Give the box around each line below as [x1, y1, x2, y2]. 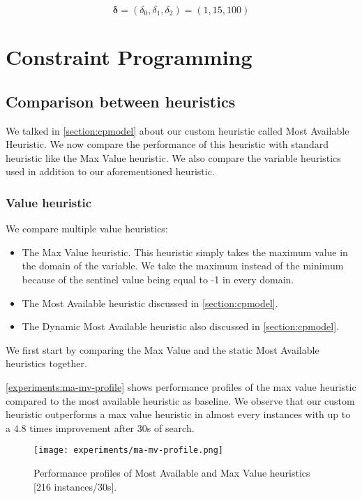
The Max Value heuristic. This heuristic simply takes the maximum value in [22, 244, 348, 259]
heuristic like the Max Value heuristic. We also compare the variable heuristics [6, 150, 341, 165]
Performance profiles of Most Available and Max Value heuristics [33, 465, 310, 479]
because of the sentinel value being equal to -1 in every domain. [22, 271, 294, 286]
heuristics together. [6, 356, 87, 371]
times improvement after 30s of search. [29, 420, 195, 435]
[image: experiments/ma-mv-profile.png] [33, 445, 224, 456]
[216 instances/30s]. [33, 479, 117, 493]
